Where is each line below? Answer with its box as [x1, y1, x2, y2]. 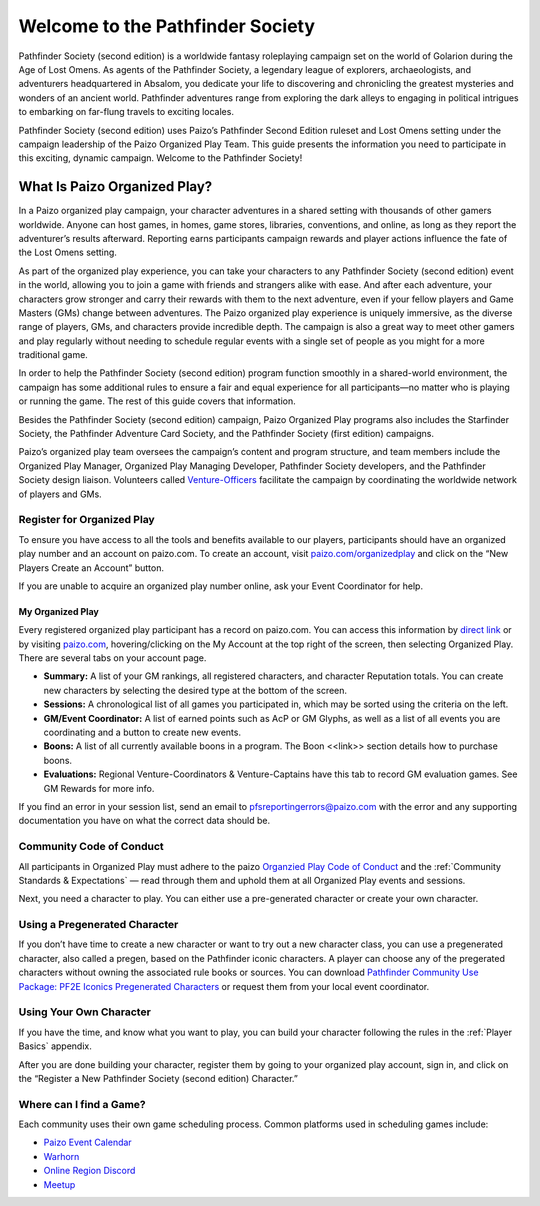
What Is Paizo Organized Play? [18, 178, 213, 195]
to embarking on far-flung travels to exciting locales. [18, 106, 235, 118]
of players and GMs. [18, 488, 102, 500]
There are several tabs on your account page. [18, 652, 207, 664]
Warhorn [43, 1150, 80, 1162]
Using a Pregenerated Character [18, 918, 179, 932]
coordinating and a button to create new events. [43, 726, 242, 739]
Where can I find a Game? [18, 1097, 147, 1111]
